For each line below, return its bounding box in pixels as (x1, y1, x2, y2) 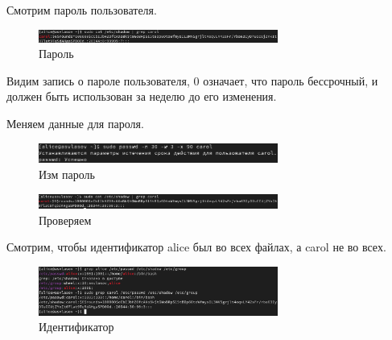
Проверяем (39, 211, 92, 228)
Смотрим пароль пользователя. (6, 2, 157, 18)
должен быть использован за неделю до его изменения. (6, 88, 277, 105)
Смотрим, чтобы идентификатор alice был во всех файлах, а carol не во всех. (6, 238, 386, 255)
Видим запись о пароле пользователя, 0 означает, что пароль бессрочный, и (6, 72, 378, 89)
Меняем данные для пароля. (6, 114, 144, 131)
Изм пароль (39, 166, 95, 183)
